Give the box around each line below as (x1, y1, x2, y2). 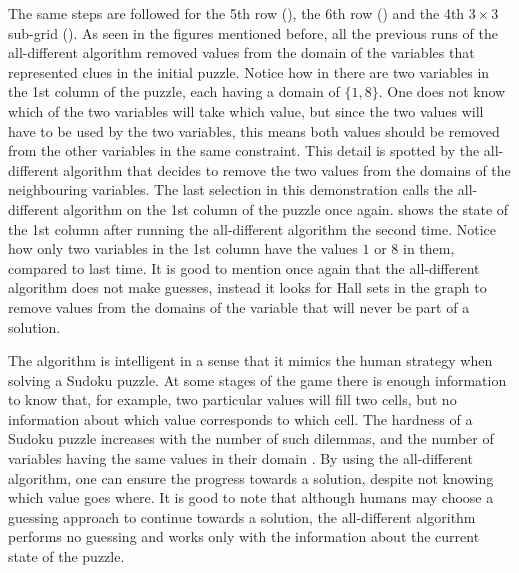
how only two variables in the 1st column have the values (8, 238, 358, 259)
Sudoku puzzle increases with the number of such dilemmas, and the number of (8, 428, 494, 449)
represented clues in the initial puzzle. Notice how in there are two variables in (8, 61, 490, 82)
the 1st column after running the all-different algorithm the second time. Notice (8, 218, 496, 239)
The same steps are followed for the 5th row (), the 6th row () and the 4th (8, 3, 465, 23)
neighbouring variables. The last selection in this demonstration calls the (8, 179, 454, 200)
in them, (402, 238, 455, 259)
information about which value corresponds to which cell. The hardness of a (8, 408, 473, 429)
